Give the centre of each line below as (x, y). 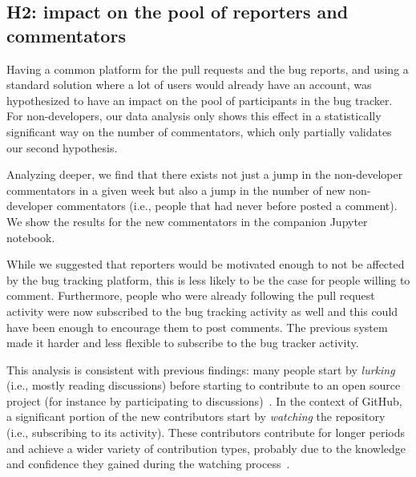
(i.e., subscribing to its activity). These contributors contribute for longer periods (206, 433)
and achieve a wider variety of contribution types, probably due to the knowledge (206, 448)
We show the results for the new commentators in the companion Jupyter (187, 221)
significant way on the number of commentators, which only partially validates (199, 131)
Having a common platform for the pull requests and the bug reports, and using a (208, 69)
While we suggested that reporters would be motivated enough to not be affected (206, 264)
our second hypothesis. (62, 147)
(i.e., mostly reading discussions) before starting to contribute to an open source (204, 385)
